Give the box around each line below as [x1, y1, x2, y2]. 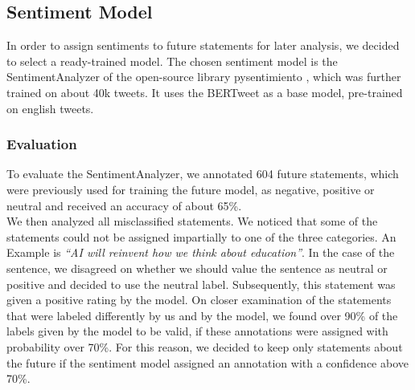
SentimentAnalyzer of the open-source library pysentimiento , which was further [6, 68, 401, 85]
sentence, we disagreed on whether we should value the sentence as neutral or [6, 259, 388, 276]
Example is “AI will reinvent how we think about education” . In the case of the [6, 244, 395, 261]
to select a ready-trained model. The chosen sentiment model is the [6, 52, 338, 69]
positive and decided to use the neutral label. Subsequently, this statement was [6, 275, 396, 292]
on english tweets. [6, 100, 94, 116]
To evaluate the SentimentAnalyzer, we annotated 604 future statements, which [6, 165, 399, 182]
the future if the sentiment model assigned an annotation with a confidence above [6, 354, 409, 371]
